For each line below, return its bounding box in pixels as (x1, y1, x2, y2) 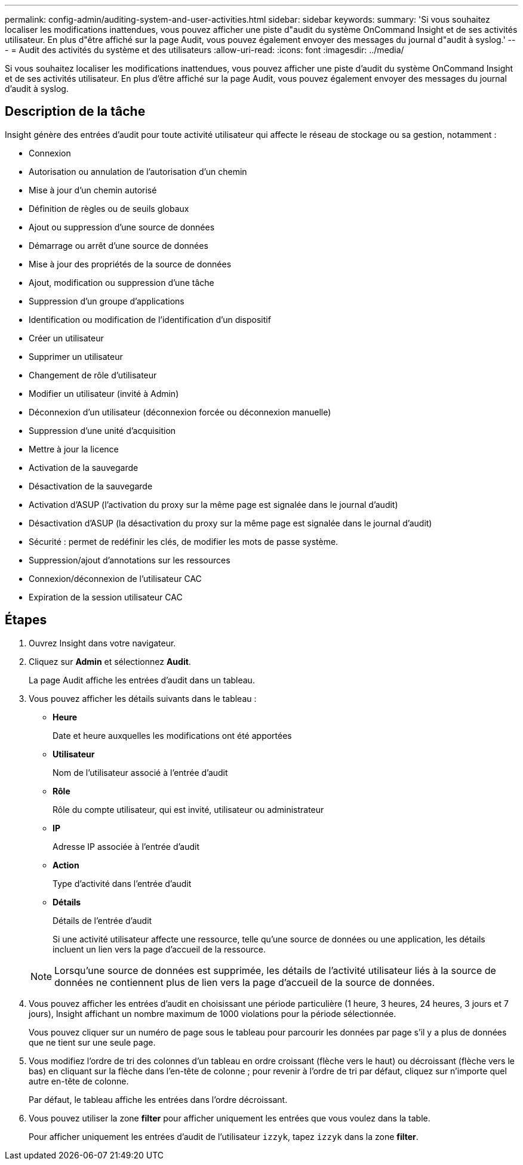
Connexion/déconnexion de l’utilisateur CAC (29, 573, 202, 584)
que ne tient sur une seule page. (29, 1037, 156, 1047)
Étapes (5, 612, 47, 628)
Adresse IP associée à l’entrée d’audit (53, 841, 200, 852)
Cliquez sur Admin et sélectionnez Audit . (29, 656, 191, 667)
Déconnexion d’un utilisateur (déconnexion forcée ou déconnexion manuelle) (29, 406, 331, 417)
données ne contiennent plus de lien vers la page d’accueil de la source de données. (54, 976, 435, 988)
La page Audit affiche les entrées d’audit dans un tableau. (29, 674, 255, 685)
